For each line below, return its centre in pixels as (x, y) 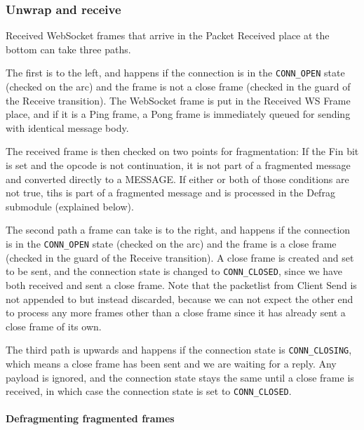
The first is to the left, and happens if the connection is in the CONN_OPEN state (175, 73)
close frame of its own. (54, 326)
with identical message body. (67, 127)
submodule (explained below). (70, 206)
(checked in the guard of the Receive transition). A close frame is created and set (180, 257)
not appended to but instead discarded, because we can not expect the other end (180, 298)
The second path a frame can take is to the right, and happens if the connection (178, 230)
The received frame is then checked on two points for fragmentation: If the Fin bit (182, 151)
